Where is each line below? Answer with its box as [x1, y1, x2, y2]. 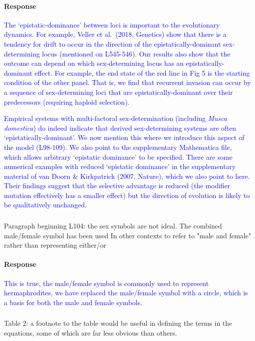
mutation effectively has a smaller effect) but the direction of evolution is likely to [4, 190, 250, 200]
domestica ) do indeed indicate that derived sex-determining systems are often [4, 122, 236, 133]
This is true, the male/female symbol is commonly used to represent [4, 278, 209, 288]
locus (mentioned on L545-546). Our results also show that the [42, 48, 230, 58]
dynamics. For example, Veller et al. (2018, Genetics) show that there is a [4, 29, 227, 39]
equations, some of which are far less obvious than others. [4, 327, 177, 338]
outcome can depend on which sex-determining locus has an [4, 58, 184, 68]
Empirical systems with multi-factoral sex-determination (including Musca [4, 113, 227, 123]
